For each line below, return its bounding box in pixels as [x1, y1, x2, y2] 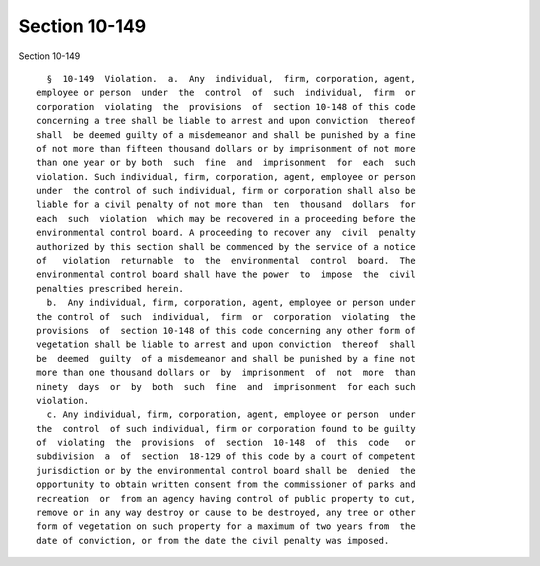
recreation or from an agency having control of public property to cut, [36, 493, 416, 504]
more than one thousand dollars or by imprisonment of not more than [36, 367, 416, 379]
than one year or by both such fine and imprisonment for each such [36, 157, 416, 169]
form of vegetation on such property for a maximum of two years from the [36, 521, 416, 532]
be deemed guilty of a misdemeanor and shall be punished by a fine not [36, 353, 416, 364]
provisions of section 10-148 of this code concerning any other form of [36, 325, 416, 336]
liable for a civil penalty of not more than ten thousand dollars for [36, 199, 416, 210]
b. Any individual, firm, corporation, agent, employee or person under [46, 297, 416, 309]
